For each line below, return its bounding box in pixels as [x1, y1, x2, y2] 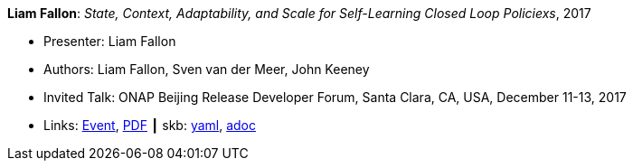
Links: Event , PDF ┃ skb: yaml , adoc [43, 117, 257, 133]
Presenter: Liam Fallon [43, 33, 176, 49]
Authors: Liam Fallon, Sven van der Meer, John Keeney [43, 61, 370, 77]
